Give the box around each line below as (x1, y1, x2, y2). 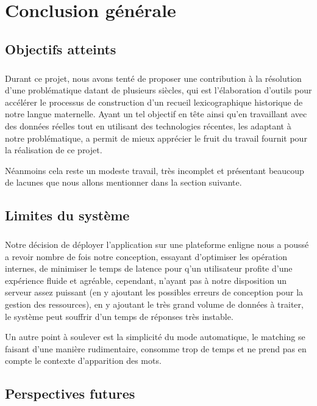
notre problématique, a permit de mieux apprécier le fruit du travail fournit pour (5, 131, 307, 144)
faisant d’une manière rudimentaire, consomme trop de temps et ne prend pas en (5, 342, 307, 355)
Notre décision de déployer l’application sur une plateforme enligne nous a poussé (5, 238, 309, 251)
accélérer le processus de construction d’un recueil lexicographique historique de (5, 95, 303, 108)
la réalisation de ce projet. (5, 143, 102, 156)
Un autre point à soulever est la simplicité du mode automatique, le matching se (5, 330, 305, 343)
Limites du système (5, 206, 130, 225)
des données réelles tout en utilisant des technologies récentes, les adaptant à (5, 119, 291, 132)
